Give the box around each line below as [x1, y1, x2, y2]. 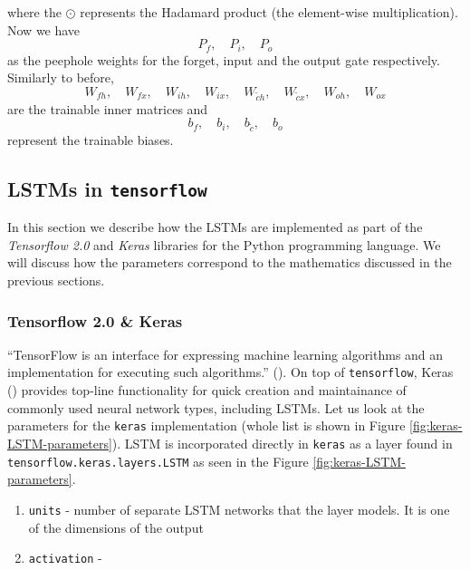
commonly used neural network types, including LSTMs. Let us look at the [7, 398, 425, 417]
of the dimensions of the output [28, 517, 204, 536]
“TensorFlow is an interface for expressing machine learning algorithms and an [7, 344, 444, 363]
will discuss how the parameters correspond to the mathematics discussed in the [7, 253, 452, 272]
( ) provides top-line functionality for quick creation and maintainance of [7, 381, 407, 400]
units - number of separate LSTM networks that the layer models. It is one [28, 499, 450, 518]
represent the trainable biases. [7, 130, 174, 149]
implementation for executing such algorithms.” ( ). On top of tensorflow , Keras [7, 362, 454, 382]
